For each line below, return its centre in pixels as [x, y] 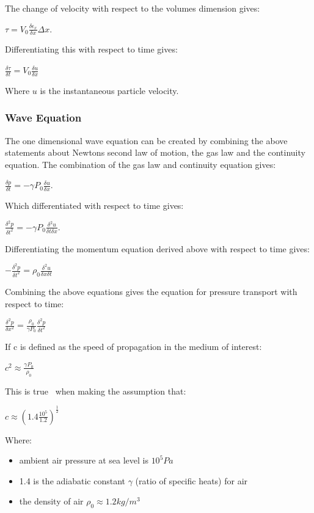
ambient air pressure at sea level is [84, 460]
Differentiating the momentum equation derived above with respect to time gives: [157, 248]
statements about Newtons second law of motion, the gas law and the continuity [155, 152]
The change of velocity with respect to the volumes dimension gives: [133, 8]
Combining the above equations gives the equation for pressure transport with [151, 291]
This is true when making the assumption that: [96, 391]
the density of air [51, 501]
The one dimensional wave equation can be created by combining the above [146, 140]
